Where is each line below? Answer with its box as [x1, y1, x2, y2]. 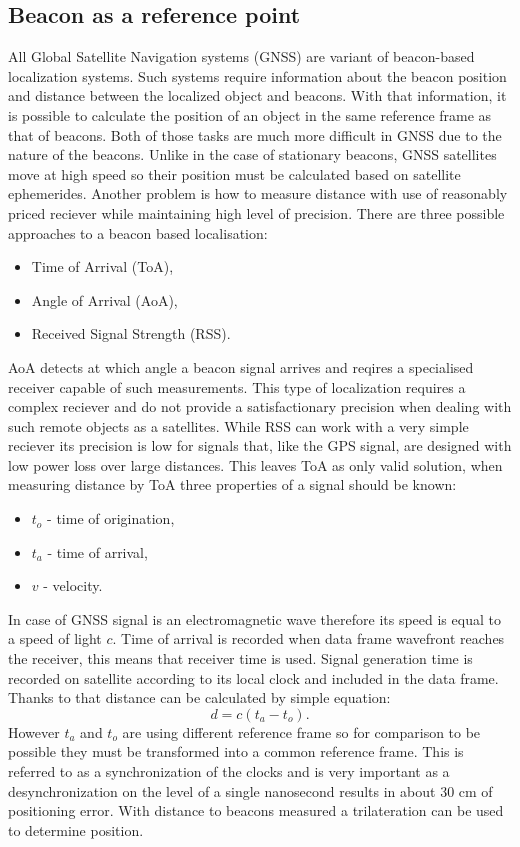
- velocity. [43, 575, 103, 596]
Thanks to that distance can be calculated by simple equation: [8, 687, 391, 708]
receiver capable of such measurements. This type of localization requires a [8, 376, 466, 397]
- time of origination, [47, 508, 175, 529]
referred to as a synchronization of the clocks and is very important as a [8, 761, 450, 782]
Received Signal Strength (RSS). [31, 323, 231, 344]
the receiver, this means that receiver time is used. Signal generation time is [8, 648, 473, 669]
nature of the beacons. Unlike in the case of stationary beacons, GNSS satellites [8, 144, 497, 165]
